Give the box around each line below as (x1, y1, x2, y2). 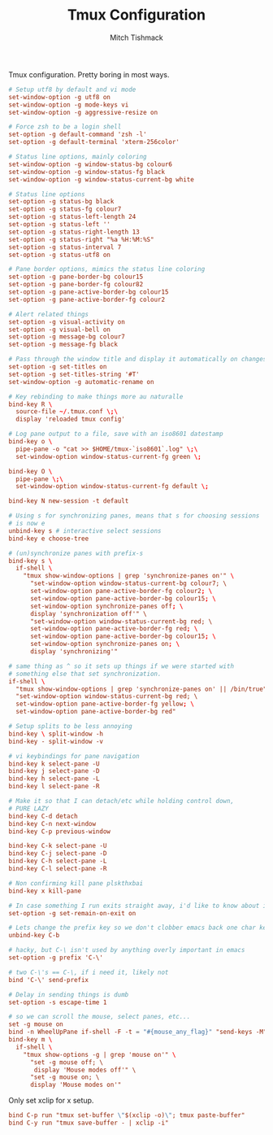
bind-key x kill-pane (8, 887, 82, 895)
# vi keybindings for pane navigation (8, 752, 140, 760)
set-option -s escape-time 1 (8, 998, 107, 1006)
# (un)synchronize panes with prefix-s (8, 549, 144, 557)
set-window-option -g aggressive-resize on (8, 108, 158, 116)
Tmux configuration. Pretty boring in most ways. (8, 69, 170, 79)
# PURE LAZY (8, 804, 49, 813)
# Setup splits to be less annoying (8, 722, 132, 731)
